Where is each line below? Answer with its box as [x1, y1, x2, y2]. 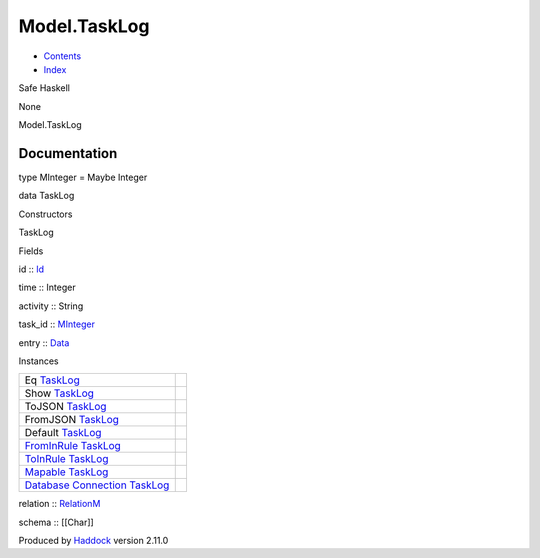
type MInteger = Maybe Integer [18, 171, 148, 184]
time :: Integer [18, 281, 76, 294]
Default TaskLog [24, 426, 102, 440]
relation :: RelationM [18, 498, 101, 510]
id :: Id [18, 263, 45, 275]
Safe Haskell [18, 82, 70, 94]
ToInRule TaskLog [24, 452, 109, 466]
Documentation [18, 145, 118, 162]
